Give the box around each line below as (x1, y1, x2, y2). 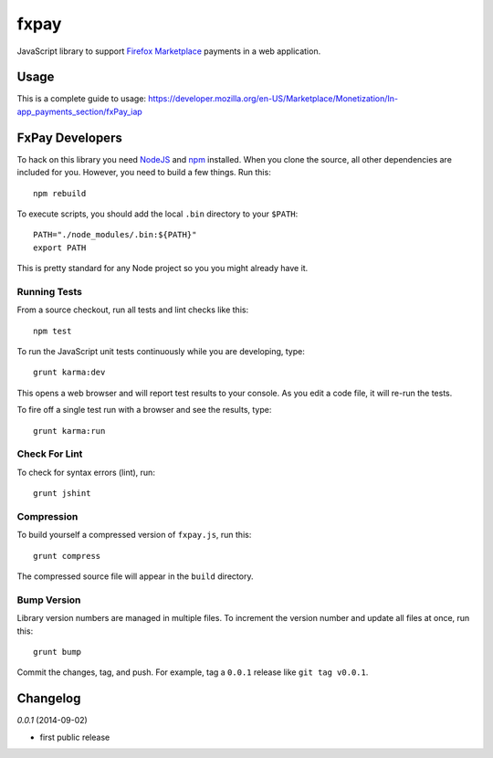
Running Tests (16, 285, 82, 298)
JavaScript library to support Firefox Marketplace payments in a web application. (16, 46, 321, 57)
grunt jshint (33, 489, 91, 499)
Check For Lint (16, 447, 83, 460)
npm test (33, 325, 72, 336)
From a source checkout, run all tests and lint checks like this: (16, 304, 249, 315)
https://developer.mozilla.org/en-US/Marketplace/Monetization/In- (147, 93, 399, 104)
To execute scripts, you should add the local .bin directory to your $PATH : (16, 208, 299, 219)
